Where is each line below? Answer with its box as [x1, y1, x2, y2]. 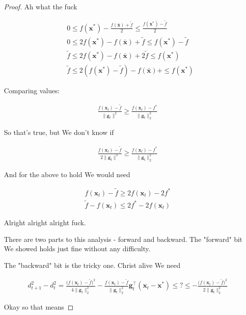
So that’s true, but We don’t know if [4, 127, 114, 137]
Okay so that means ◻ [4, 302, 74, 312]
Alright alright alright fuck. [4, 217, 86, 227]
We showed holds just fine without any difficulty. [4, 243, 151, 254]
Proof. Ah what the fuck [4, 1, 77, 11]
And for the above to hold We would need [4, 169, 131, 179]
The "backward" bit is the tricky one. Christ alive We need [4, 260, 181, 270]
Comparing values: [4, 85, 60, 96]
